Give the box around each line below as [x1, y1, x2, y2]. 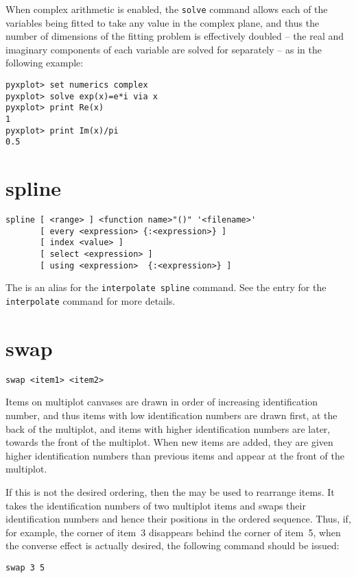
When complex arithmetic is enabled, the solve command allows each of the [5, 2, 328, 16]
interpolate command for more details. [5, 294, 176, 308]
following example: [5, 55, 84, 70]
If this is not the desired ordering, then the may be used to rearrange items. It [5, 485, 335, 499]
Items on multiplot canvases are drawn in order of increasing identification [5, 394, 318, 409]
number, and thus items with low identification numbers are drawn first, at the [5, 408, 337, 423]
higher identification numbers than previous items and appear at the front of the [5, 448, 344, 462]
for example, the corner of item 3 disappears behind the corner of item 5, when [5, 525, 341, 539]
